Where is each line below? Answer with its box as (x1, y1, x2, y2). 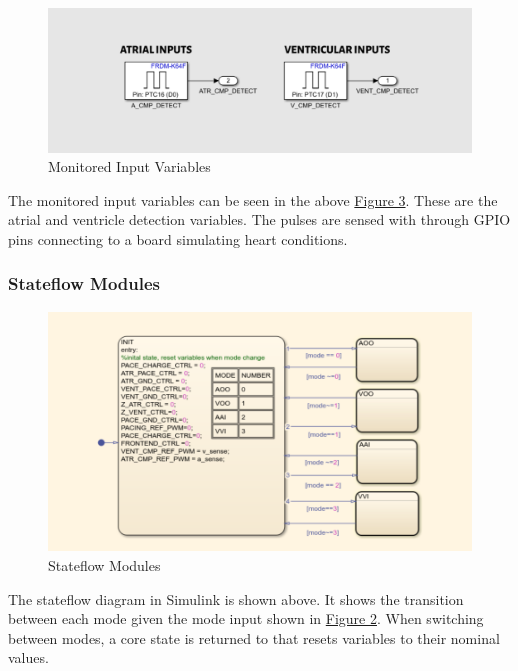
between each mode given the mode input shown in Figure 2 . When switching (8, 608, 484, 629)
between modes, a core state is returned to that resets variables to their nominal (8, 627, 500, 648)
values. (8, 647, 49, 668)
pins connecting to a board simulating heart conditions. (8, 228, 348, 249)
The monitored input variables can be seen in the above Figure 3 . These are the (8, 189, 498, 210)
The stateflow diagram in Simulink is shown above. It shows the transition (8, 588, 464, 609)
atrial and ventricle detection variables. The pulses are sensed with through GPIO (8, 209, 511, 230)
